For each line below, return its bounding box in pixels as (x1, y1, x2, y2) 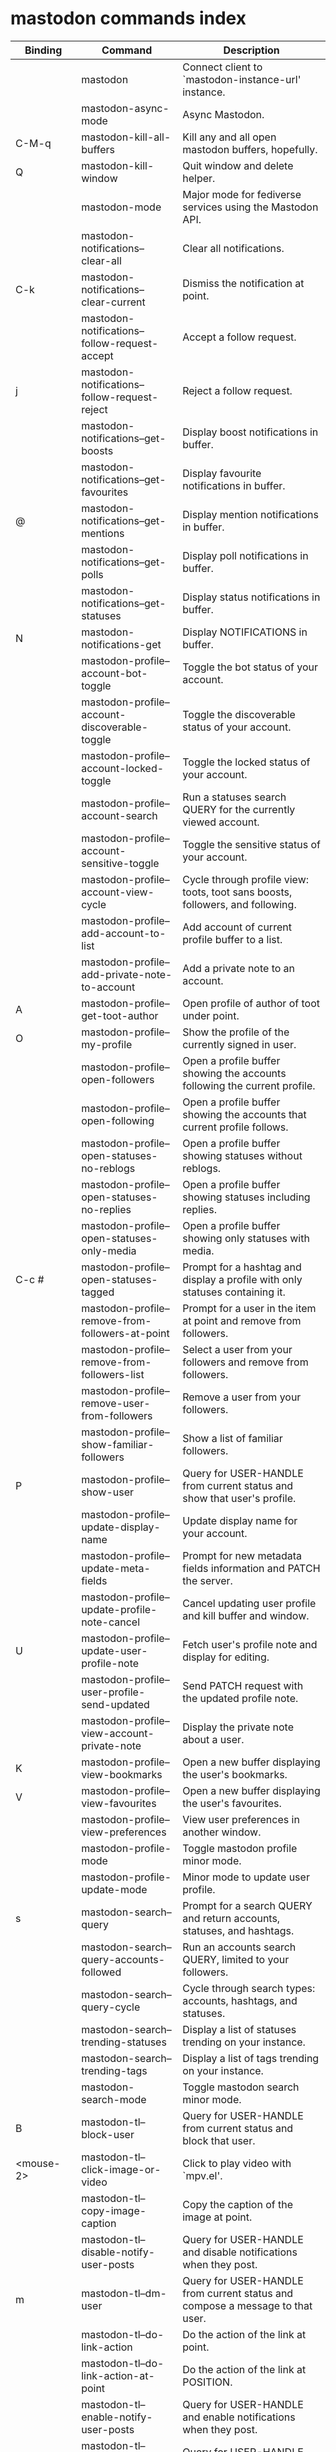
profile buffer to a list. (182, 932, 283, 946)
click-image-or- (81, 2162, 162, 2176)
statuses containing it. (182, 1285, 286, 1299)
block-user (81, 2127, 135, 2141)
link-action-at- (81, 2368, 155, 2382)
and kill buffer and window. (182, 1608, 310, 1622)
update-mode (81, 1882, 148, 1896)
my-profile (81, 1037, 133, 1051)
